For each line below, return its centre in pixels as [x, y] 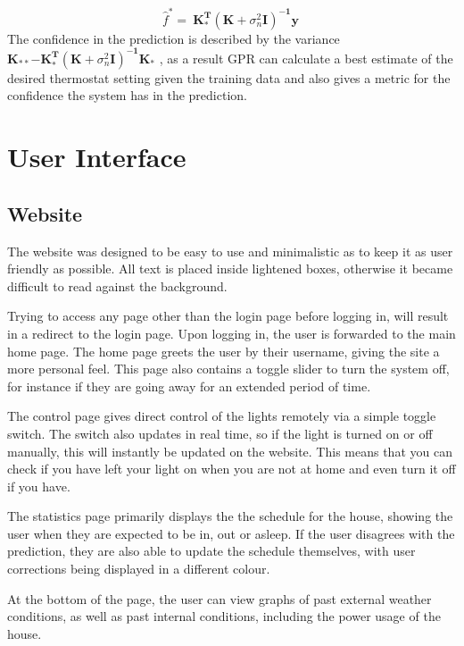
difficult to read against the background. [117, 285]
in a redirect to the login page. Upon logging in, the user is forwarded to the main [232, 333]
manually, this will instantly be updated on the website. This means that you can [230, 451]
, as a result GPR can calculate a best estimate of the [306, 58]
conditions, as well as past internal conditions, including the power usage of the [224, 616]
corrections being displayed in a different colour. [139, 569]
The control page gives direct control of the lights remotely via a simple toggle [222, 416]
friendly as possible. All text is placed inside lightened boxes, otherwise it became [230, 268]
